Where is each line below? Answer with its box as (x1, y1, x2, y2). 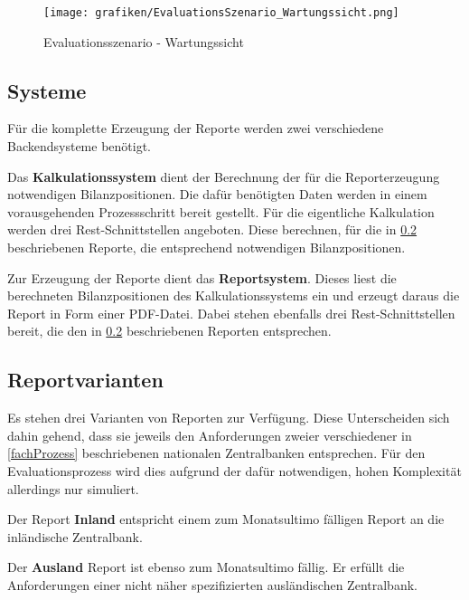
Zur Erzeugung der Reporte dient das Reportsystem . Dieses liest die (7, 268, 397, 287)
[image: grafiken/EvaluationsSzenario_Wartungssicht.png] (43, 6, 399, 19)
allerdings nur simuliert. (7, 479, 139, 498)
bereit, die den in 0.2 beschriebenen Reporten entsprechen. (7, 321, 332, 340)
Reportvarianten (7, 366, 164, 394)
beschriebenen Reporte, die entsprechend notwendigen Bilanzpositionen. (7, 238, 406, 257)
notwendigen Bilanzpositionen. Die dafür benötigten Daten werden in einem (7, 185, 427, 204)
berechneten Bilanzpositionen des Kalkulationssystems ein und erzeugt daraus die (7, 286, 460, 305)
